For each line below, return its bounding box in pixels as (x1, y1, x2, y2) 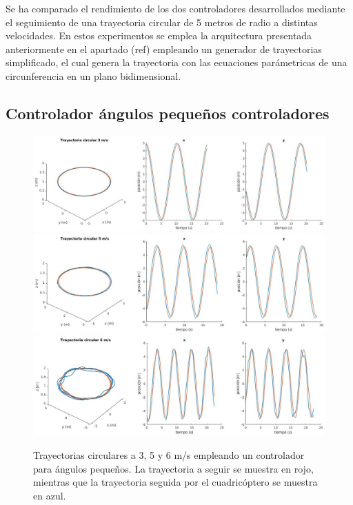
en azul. (33, 488, 66, 502)
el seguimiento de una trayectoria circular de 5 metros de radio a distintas (6, 14, 318, 29)
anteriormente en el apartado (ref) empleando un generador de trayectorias (6, 41, 322, 56)
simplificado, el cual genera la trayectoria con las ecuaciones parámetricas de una (6, 55, 347, 70)
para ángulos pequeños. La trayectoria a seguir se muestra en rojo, (33, 461, 314, 475)
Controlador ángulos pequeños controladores (6, 102, 330, 123)
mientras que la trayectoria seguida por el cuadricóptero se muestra (33, 475, 318, 489)
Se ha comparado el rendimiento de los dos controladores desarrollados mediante (6, 1, 345, 15)
